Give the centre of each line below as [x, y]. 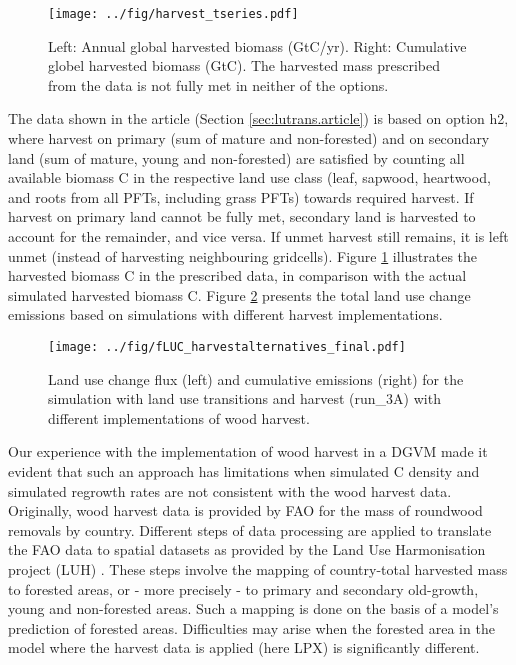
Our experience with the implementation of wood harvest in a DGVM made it [248, 451]
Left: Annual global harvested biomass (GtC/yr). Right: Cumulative [257, 45]
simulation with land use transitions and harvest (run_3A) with [244, 398]
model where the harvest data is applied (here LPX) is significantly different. [244, 647]
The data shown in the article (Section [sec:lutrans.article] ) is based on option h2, [258, 118]
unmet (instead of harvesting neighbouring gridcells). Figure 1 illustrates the [243, 255]
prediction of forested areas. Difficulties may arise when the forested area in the [251, 627]
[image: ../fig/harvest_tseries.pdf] [173, 14]
